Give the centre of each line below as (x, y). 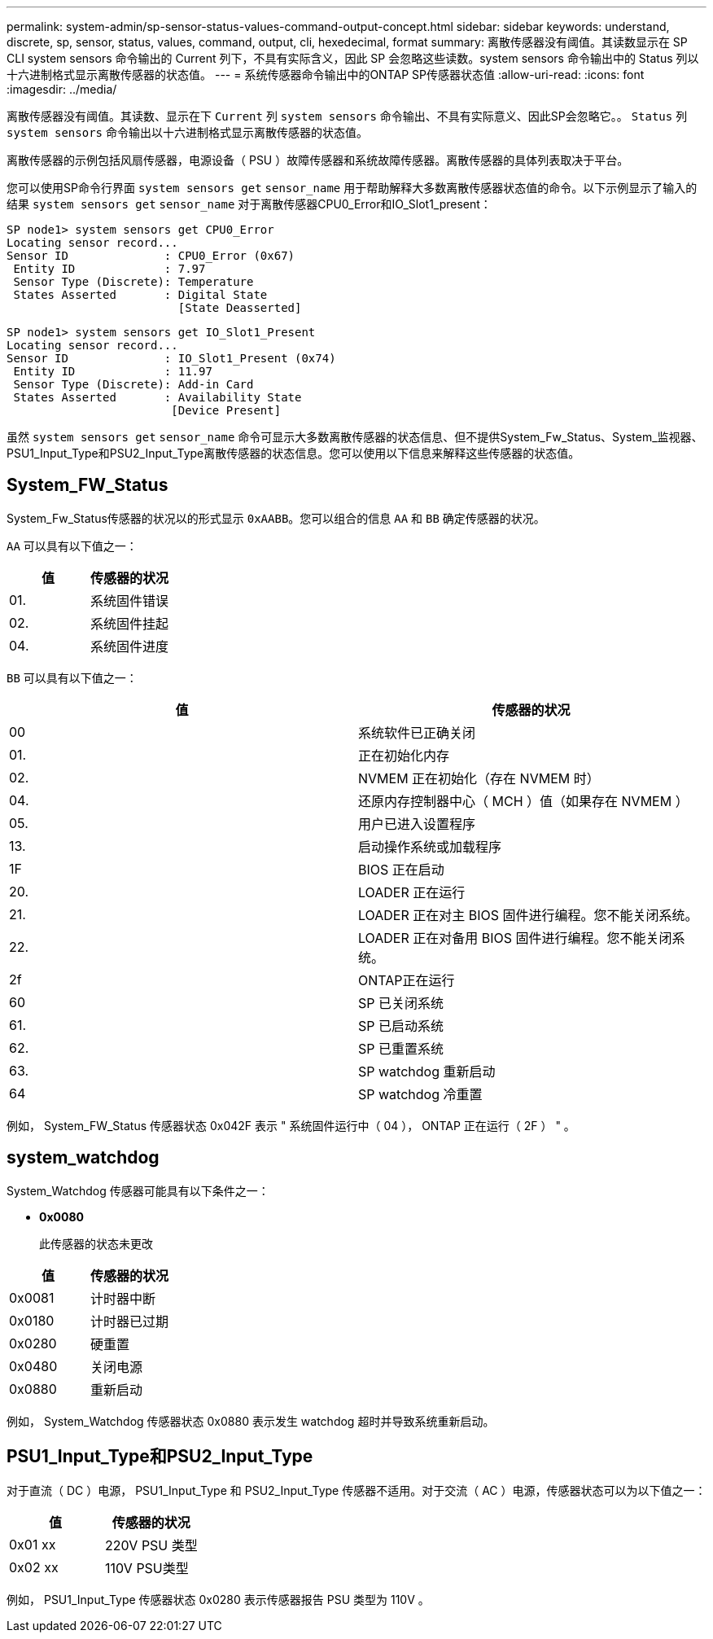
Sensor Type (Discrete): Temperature (133, 282)
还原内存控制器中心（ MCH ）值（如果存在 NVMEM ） (523, 801)
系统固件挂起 (130, 623)
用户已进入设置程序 (417, 824)
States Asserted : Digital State (140, 295)
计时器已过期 (130, 1321)
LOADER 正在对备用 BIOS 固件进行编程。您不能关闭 (515, 938)
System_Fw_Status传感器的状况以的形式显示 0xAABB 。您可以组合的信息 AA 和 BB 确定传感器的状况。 (276, 518)
